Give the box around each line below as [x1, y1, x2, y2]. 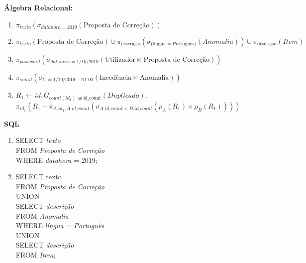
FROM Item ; [15, 249, 56, 260]
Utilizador [104, 56, 135, 63]
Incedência [99, 74, 132, 81]
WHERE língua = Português [15, 220, 104, 231]
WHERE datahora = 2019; [15, 154, 98, 165]
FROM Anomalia [15, 210, 69, 221]
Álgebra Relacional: [4, 2, 73, 12]
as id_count [77, 95, 102, 101]
